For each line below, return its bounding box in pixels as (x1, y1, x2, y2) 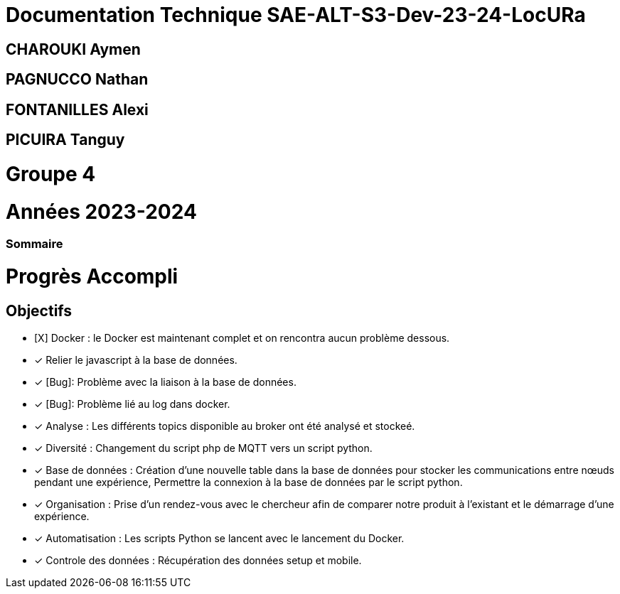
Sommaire (6, 237, 63, 252)
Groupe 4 (6, 161, 96, 186)
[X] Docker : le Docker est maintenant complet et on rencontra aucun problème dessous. (34, 332, 450, 345)
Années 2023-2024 (6, 199, 197, 224)
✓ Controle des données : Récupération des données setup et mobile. (34, 554, 362, 567)
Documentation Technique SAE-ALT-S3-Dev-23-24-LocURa (6, 3, 586, 27)
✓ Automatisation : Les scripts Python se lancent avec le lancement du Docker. (34, 532, 405, 545)
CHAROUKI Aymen (6, 40, 141, 58)
